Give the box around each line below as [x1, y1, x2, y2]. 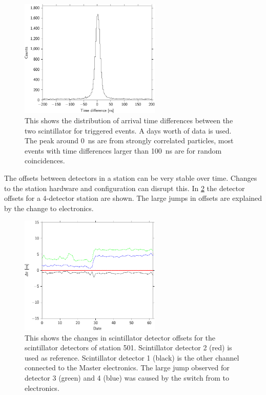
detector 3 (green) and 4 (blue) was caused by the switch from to [25, 372, 229, 383]
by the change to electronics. [4, 202, 94, 213]
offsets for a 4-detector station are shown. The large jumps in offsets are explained [4, 193, 262, 203]
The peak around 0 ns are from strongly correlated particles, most [25, 135, 234, 146]
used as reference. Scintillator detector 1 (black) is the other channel [25, 352, 239, 363]
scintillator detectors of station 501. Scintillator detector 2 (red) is [25, 342, 232, 353]
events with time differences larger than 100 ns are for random [25, 145, 222, 156]
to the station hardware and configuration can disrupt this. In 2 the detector [4, 182, 245, 193]
